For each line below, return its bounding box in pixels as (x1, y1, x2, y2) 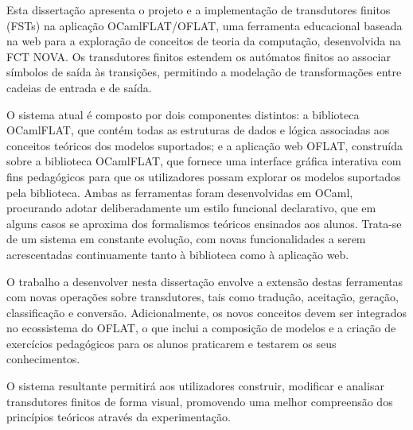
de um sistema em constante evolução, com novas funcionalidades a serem (6, 230, 366, 247)
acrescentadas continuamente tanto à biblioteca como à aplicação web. (6, 246, 349, 262)
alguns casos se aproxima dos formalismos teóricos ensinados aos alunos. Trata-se (6, 215, 402, 231)
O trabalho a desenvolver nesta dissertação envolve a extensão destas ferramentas (6, 273, 403, 289)
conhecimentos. (6, 351, 80, 367)
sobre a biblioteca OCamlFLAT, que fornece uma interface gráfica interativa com (6, 153, 402, 169)
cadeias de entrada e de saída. (6, 79, 152, 95)
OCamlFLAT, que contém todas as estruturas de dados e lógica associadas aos (6, 122, 390, 138)
